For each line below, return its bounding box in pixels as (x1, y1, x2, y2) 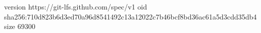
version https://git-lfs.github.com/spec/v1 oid (4, 1, 147, 11)
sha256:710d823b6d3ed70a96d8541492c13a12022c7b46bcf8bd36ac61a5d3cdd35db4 (4, 11, 257, 21)
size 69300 (4, 21, 36, 31)
